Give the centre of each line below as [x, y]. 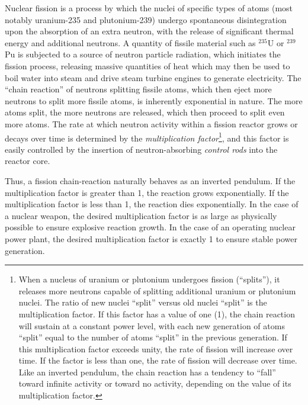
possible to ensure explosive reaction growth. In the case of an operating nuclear [150, 227]
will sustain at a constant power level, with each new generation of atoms [152, 325]
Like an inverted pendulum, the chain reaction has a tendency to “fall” [147, 372]
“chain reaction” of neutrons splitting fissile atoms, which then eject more [138, 89]
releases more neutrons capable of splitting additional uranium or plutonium [157, 290]
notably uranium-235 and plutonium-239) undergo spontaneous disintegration [146, 19]
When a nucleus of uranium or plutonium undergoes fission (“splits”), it [149, 279]
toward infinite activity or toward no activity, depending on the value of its [155, 383]
